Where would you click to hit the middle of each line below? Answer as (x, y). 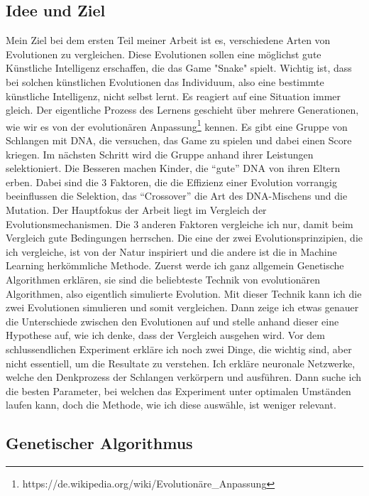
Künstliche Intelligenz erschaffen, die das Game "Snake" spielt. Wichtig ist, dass (179, 68)
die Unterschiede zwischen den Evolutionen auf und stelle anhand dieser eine (172, 321)
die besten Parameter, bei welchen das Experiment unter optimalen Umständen (178, 390)
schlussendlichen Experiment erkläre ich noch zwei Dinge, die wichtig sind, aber (179, 349)
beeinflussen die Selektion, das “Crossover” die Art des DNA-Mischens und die (177, 196)
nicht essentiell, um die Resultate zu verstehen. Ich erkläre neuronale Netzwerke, (181, 363)
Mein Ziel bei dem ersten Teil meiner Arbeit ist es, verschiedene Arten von (168, 40)
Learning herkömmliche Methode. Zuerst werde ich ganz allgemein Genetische (175, 265)
